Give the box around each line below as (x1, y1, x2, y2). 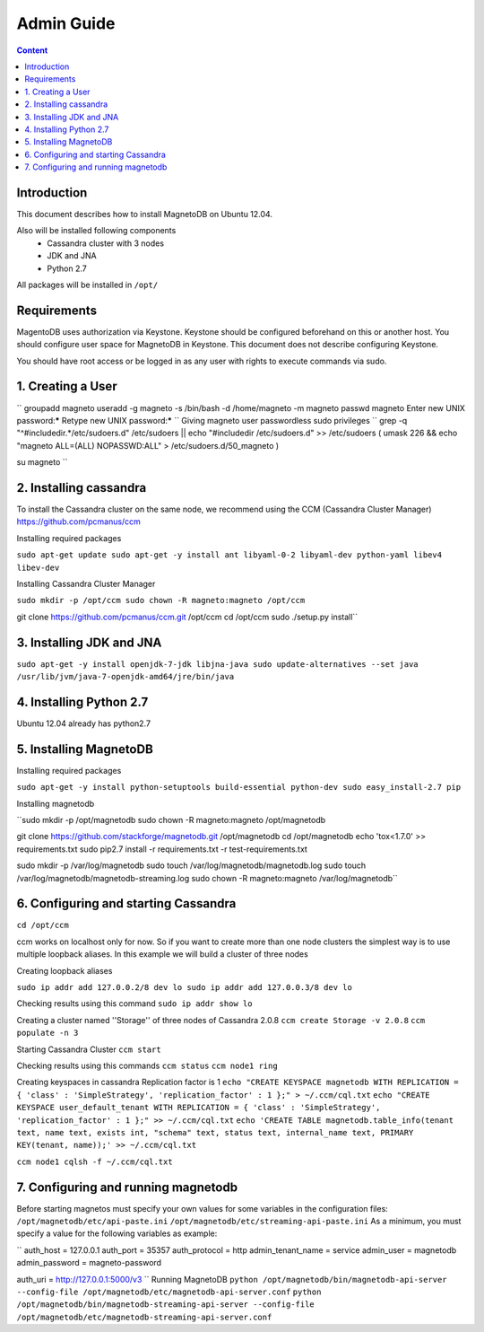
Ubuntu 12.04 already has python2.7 (16, 718, 151, 729)
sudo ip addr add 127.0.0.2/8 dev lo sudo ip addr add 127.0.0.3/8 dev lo (16, 983, 353, 993)
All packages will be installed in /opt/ (16, 279, 159, 290)
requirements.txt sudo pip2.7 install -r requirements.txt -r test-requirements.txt (16, 844, 308, 854)
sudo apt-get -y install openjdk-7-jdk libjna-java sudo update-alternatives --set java (16, 659, 419, 669)
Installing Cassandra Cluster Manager (16, 578, 156, 589)
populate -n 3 (16, 1028, 79, 1038)
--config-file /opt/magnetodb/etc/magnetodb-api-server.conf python (16, 1286, 322, 1297)
